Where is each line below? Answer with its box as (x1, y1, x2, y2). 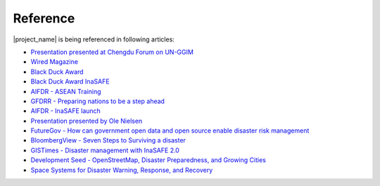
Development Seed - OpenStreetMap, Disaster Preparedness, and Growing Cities (30, 156, 267, 164)
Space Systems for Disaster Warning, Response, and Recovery (30, 166, 213, 174)
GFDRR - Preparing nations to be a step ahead (30, 97, 165, 105)
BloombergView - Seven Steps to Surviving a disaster (30, 136, 186, 145)
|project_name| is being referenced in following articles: (13, 35, 175, 44)
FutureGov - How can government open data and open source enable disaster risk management (30, 126, 310, 135)
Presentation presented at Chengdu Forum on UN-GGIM (30, 48, 194, 56)
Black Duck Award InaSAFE (30, 77, 110, 86)
